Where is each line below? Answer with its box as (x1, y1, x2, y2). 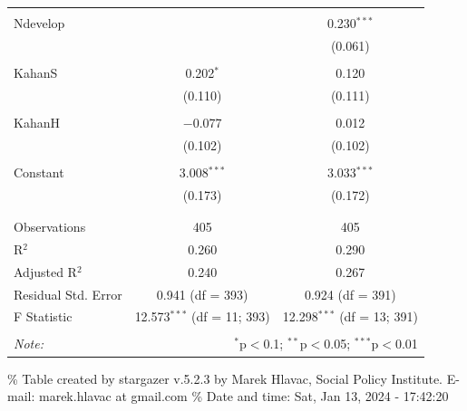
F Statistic (14, 307, 73, 326)
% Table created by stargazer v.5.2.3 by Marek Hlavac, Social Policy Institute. (7, 368, 443, 387)
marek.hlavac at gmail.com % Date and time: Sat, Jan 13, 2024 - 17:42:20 (38, 387, 449, 406)
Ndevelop (14, 14, 65, 32)
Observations (14, 217, 86, 235)
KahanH (14, 112, 60, 131)
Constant (14, 162, 64, 181)
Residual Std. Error (14, 284, 122, 303)
